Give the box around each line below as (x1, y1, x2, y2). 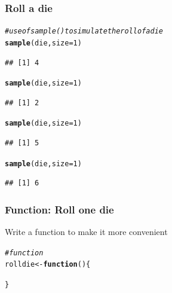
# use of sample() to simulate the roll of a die (5, 27, 163, 36)
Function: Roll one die (5, 202, 114, 216)
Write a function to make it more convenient (5, 225, 168, 238)
